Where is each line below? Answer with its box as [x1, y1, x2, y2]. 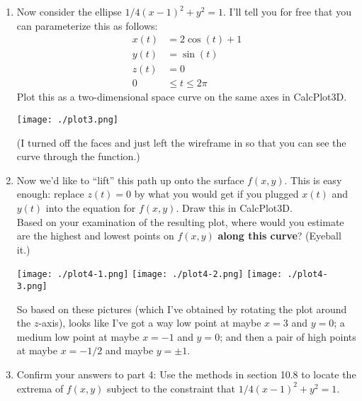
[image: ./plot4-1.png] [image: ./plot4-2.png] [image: [16, 269, 283, 280]
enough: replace [16, 186, 84, 201]
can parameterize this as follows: [16, 18, 158, 33]
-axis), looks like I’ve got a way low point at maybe [38, 315, 261, 330]
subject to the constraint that [106, 380, 235, 395]
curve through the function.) [16, 149, 140, 164]
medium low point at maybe [16, 329, 140, 344]
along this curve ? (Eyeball [217, 228, 341, 243]
